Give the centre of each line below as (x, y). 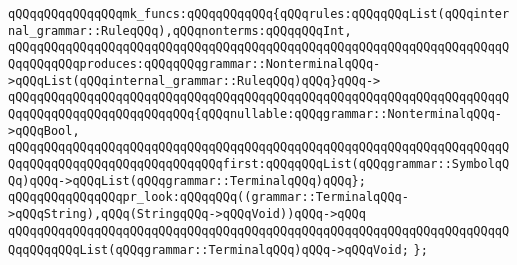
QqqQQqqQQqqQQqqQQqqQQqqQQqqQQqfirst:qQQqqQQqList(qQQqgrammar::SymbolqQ (259, 163)
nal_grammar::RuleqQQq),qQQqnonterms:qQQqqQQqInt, (180, 30)
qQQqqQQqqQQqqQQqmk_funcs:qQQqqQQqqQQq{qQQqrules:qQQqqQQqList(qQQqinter (259, 14)
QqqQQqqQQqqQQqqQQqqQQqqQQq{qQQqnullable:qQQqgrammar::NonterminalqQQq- (255, 113)
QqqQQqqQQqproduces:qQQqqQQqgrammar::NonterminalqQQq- (194, 63)
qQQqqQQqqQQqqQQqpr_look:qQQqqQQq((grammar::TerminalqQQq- (208, 197)
